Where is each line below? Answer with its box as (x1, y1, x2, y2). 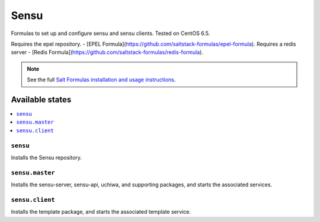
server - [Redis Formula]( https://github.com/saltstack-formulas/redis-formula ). (11, 49, 204, 56)
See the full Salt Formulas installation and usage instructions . (27, 76, 176, 83)
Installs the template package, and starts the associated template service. (11, 208, 191, 215)
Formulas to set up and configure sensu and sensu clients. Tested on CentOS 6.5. (11, 30, 210, 37)
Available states (11, 94, 72, 104)
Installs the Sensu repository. (11, 154, 82, 161)
